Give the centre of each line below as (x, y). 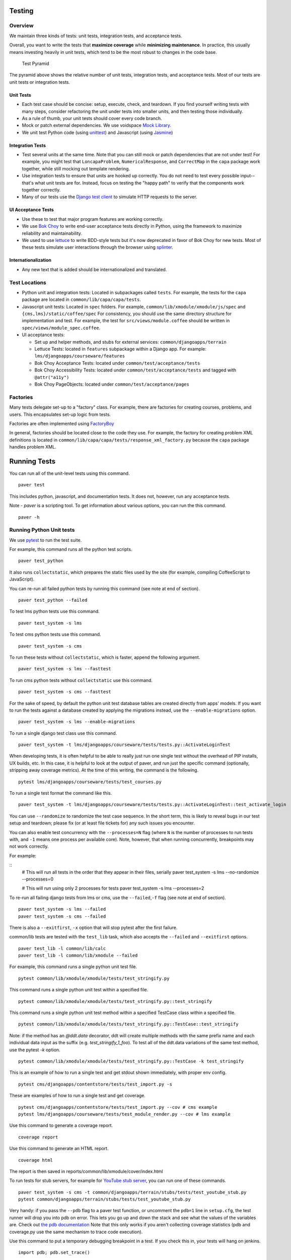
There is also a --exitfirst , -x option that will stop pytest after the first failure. (93, 927)
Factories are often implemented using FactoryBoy (62, 423)
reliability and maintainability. (52, 233)
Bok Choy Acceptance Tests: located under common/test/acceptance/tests (117, 363)
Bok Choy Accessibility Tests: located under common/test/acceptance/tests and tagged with (135, 370)
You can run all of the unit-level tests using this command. (69, 473)
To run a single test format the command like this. (61, 793)
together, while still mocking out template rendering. (76, 168)
